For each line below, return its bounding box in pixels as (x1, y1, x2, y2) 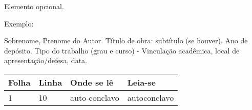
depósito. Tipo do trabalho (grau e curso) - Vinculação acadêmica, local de (4, 45, 240, 56)
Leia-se (127, 76, 156, 88)
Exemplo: (4, 18, 34, 29)
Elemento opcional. (4, 1, 64, 11)
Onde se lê (70, 76, 114, 88)
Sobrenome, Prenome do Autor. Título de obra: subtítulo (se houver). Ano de (4, 35, 248, 46)
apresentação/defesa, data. (4, 55, 87, 66)
